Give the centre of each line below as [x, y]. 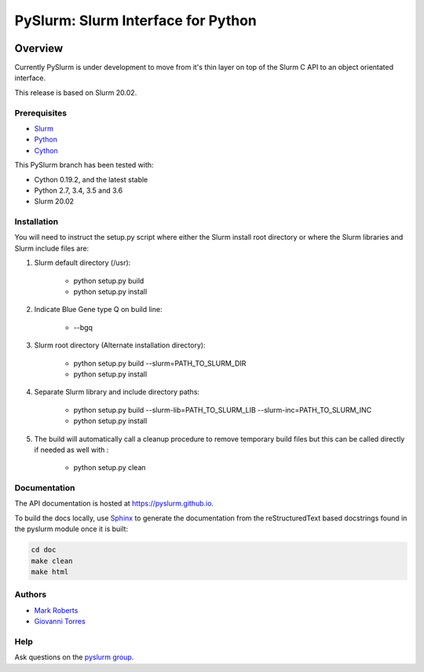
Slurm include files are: [52, 248]
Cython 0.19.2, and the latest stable [91, 179]
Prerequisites [40, 112]
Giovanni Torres [60, 622]
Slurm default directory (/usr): [82, 263]
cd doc [44, 550]
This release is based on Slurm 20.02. [76, 92]
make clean [52, 561]
